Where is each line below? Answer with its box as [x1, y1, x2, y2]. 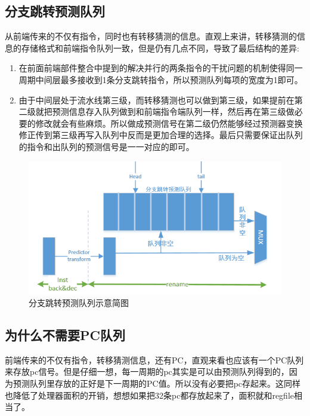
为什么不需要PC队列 [5, 325, 125, 344]
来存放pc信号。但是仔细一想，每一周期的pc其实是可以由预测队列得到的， [5, 365, 289, 378]
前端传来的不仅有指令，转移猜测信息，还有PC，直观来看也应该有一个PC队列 [5, 353, 304, 366]
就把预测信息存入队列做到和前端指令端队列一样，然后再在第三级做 [35, 105, 294, 118]
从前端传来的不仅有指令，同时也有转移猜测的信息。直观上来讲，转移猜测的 [5, 30, 297, 42]
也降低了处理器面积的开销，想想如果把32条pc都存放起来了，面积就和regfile [5, 389, 294, 401]
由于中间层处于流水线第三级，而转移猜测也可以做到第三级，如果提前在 [18, 93, 294, 106]
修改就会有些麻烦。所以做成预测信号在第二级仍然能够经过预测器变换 [35, 117, 303, 129]
